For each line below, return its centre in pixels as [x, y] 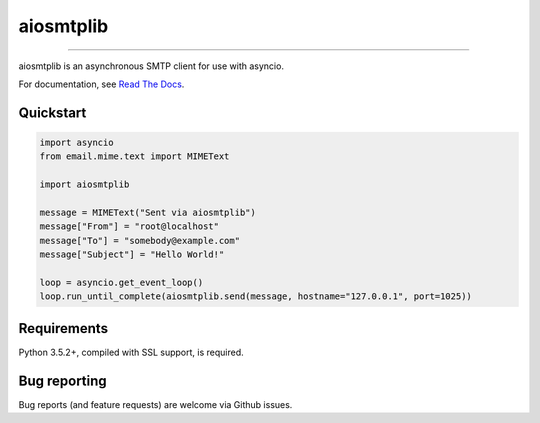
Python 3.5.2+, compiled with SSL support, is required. [131, 352]
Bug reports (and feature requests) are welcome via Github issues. [155, 404]
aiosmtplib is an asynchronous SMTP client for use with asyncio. [151, 66]
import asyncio [76, 142]
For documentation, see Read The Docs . [101, 84]
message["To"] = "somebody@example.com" [139, 240]
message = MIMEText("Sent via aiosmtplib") [148, 212]
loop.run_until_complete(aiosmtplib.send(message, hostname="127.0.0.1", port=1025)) [255, 296]
